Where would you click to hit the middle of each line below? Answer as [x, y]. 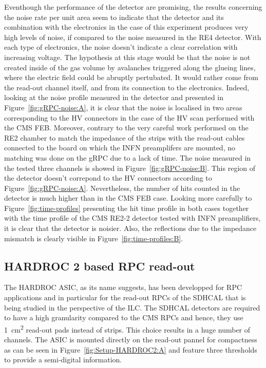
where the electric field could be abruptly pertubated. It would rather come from [131, 77]
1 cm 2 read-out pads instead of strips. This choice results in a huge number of [127, 328]
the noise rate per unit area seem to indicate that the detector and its [114, 17]
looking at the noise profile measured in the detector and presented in [114, 97]
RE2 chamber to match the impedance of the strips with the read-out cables [125, 137]
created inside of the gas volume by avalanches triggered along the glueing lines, [130, 67]
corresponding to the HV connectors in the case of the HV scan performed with [129, 117]
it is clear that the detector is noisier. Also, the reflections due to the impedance [130, 228]
